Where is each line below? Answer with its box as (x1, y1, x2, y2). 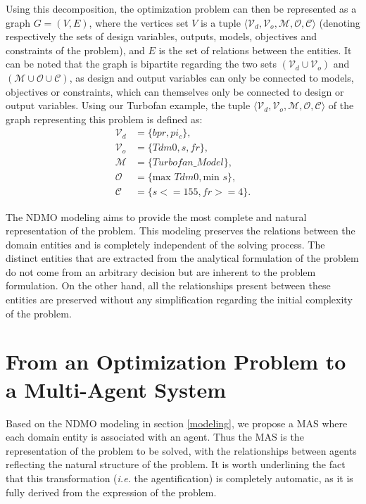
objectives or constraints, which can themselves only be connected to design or (6, 84, 344, 99)
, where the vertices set (89, 15, 189, 30)
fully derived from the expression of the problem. (6, 484, 217, 499)
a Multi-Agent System (6, 374, 227, 403)
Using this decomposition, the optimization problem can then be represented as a (6, 1, 357, 15)
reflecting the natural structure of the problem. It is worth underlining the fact (6, 457, 346, 472)
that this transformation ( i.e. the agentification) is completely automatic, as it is (6, 470, 353, 485)
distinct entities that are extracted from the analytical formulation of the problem (6, 251, 359, 265)
